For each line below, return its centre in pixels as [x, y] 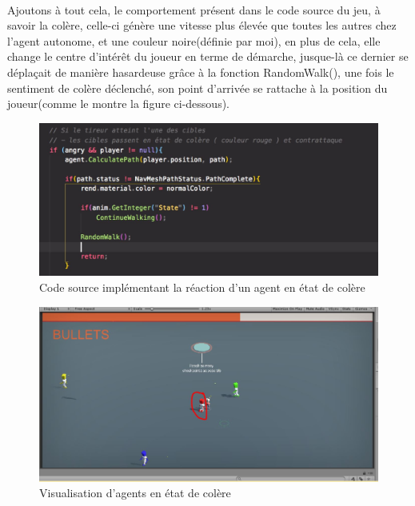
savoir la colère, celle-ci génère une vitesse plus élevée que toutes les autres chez [202, 25]
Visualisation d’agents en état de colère [135, 493]
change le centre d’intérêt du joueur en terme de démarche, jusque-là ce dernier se [208, 56]
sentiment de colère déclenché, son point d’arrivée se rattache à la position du [198, 88]
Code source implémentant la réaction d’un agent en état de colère [202, 287]
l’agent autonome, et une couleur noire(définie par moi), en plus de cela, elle [194, 40]
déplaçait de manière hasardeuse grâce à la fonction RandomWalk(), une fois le [201, 72]
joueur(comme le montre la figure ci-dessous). [118, 104]
